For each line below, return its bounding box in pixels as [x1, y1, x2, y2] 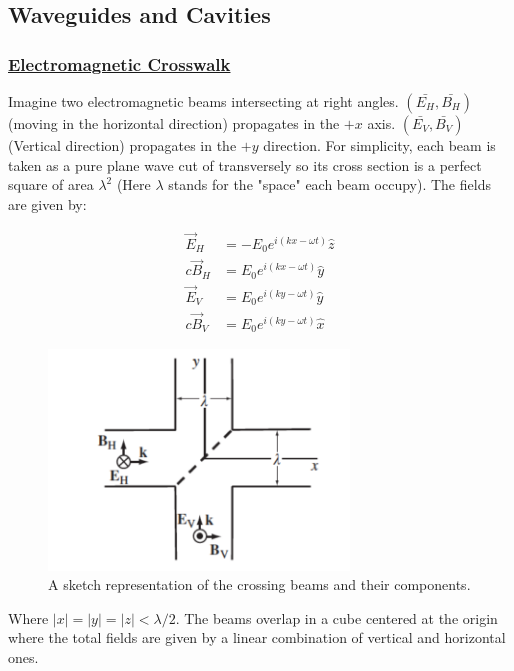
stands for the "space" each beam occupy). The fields [168, 174, 491, 195]
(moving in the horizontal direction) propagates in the [8, 113, 340, 133]
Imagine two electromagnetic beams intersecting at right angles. [8, 91, 399, 111]
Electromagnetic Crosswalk [8, 51, 231, 76]
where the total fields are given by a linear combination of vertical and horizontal [8, 627, 506, 648]
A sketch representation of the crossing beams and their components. [48, 574, 471, 595]
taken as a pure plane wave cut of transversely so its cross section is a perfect [8, 154, 482, 175]
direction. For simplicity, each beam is [263, 135, 496, 155]
